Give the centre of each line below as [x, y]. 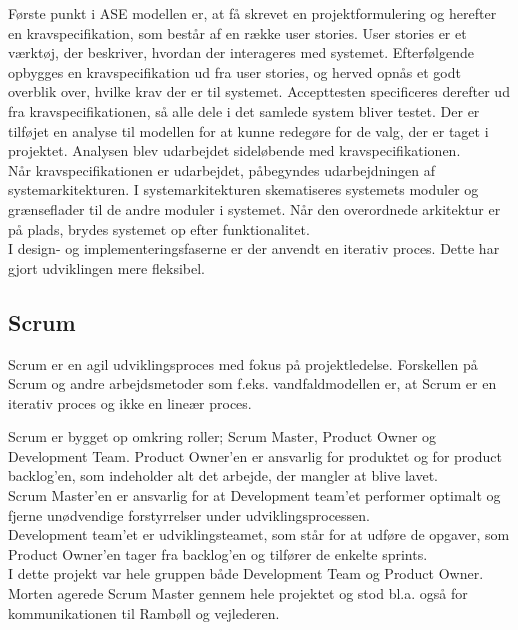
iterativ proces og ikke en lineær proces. [130, 402]
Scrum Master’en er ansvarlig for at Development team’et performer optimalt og [254, 495]
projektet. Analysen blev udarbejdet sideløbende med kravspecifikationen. [234, 150]
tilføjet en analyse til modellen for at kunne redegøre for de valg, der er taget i [248, 130]
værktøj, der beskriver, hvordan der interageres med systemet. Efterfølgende [241, 52]
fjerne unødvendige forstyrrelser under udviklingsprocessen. [189, 514]
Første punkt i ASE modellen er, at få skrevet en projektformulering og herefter [252, 13]
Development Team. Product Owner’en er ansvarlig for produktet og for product [255, 455]
